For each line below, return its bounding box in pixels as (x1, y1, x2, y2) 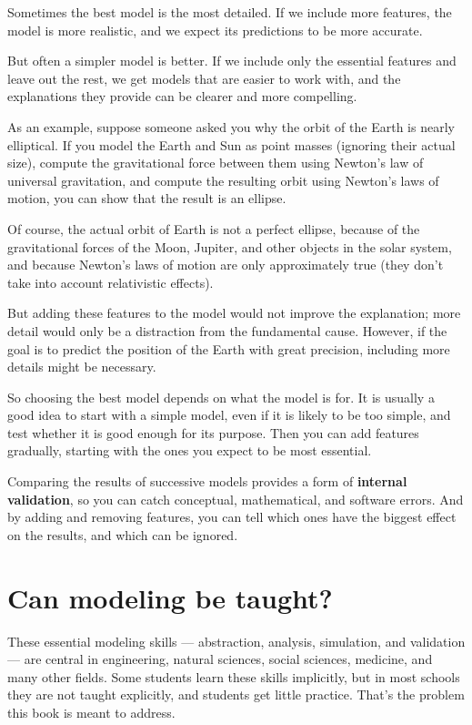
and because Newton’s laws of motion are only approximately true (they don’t (7, 255, 444, 274)
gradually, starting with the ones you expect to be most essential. (7, 441, 372, 460)
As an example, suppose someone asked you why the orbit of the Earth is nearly (7, 117, 455, 136)
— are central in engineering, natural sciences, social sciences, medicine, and (7, 649, 433, 669)
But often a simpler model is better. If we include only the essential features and (7, 51, 457, 70)
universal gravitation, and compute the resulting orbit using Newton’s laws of (7, 170, 439, 189)
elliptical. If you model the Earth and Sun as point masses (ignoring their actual (7, 135, 456, 154)
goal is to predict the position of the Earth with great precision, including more (7, 339, 450, 358)
